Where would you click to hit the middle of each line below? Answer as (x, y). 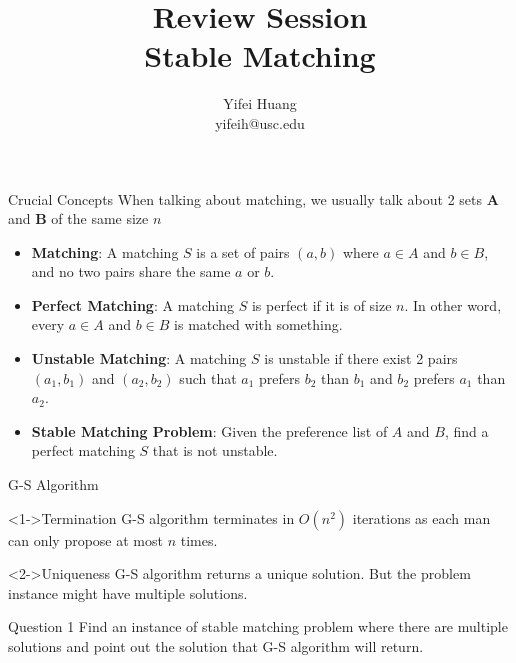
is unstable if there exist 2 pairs (361, 358)
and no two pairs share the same (131, 271)
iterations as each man (421, 517)
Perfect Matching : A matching (133, 304)
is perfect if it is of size (321, 304)
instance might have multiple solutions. (128, 592)
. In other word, (453, 304)
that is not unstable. (215, 450)
